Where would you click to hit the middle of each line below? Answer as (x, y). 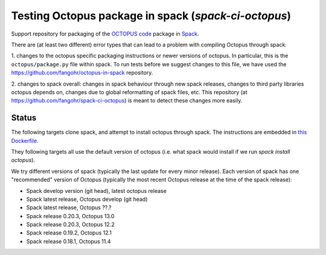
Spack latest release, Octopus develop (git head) (87, 199)
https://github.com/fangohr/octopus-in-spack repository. (82, 73)
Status (24, 118)
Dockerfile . (25, 140)
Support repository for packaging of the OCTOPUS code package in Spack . (105, 34)
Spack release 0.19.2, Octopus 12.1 (69, 233)
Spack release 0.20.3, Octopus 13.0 (70, 216)
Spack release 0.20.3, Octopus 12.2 (70, 225)
